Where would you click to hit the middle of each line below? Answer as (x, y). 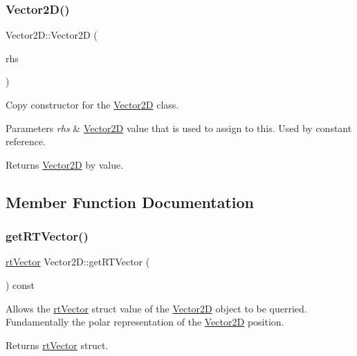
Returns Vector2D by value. (65, 164)
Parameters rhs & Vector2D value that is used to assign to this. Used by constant (179, 128)
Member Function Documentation (130, 202)
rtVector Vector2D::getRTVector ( (78, 262)
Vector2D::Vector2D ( (52, 35)
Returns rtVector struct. (57, 345)
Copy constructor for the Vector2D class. (92, 104)
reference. (26, 141)
